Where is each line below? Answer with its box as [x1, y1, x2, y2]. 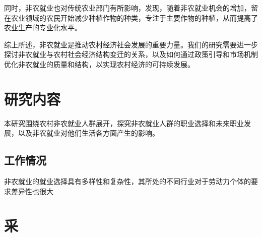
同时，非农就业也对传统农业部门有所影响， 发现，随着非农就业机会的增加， [4, 3, 251, 13]
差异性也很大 [11, 186, 53, 196]
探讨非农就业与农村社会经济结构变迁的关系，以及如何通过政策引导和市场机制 [4, 49, 258, 60]
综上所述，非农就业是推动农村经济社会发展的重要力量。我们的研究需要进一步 [4, 39, 258, 49]
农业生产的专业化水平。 [4, 22, 82, 33]
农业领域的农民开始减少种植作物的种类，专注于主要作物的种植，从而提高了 [11, 12, 258, 23]
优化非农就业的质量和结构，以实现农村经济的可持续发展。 [4, 58, 194, 69]
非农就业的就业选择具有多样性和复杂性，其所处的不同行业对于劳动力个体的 [4, 176, 251, 187]
